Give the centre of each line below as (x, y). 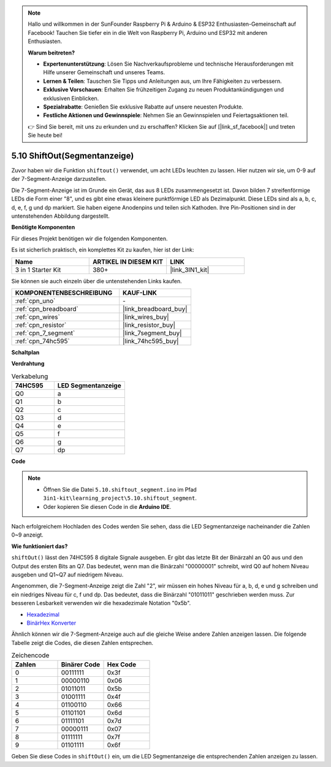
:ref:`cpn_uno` (35, 300)
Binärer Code (81, 665)
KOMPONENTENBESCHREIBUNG (64, 292)
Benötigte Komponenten (43, 227)
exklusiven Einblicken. (71, 98)
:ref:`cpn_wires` (38, 317)
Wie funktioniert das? (40, 546)
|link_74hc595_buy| (151, 341)
